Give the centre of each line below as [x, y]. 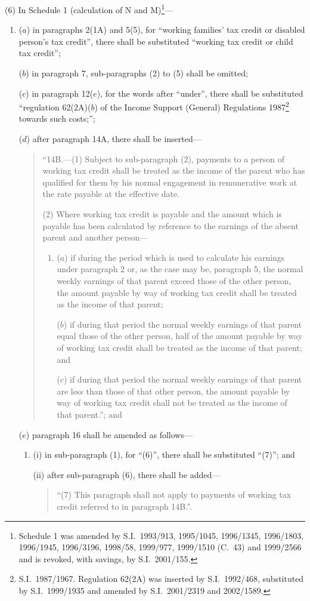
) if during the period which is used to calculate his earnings [175, 257]
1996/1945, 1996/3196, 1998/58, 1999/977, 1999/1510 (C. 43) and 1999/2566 [160, 547]
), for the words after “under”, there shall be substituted [200, 93]
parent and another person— [95, 237]
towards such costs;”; [57, 118]
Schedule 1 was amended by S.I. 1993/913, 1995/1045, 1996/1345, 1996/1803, [161, 535]
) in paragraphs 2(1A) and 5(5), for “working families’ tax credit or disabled [166, 30]
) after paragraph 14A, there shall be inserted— [114, 139]
